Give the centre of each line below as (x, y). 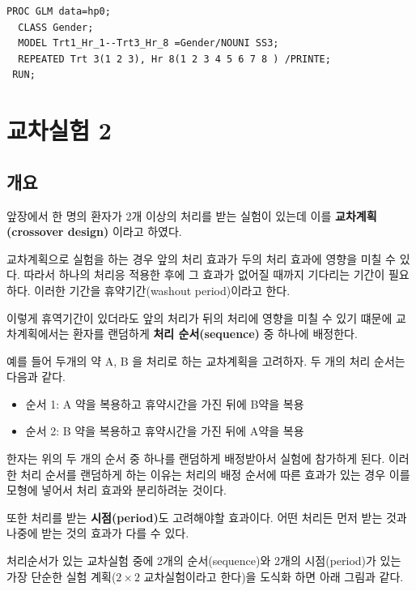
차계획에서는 (38, 334)
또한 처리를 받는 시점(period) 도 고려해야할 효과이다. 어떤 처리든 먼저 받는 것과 (207, 517)
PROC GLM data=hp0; (59, 11)
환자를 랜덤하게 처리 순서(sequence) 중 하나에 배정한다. (215, 334)
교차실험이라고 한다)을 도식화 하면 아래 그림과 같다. (274, 576)
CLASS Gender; (56, 27)
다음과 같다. (36, 377)
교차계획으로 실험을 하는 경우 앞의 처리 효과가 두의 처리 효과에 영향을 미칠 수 (201, 258)
